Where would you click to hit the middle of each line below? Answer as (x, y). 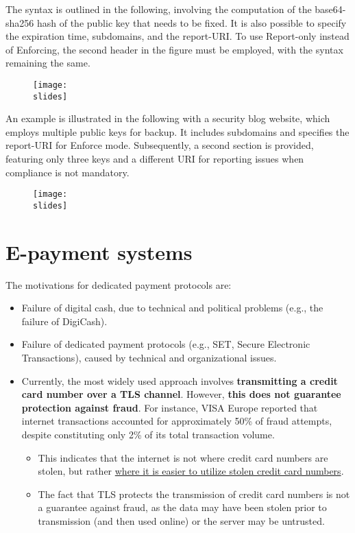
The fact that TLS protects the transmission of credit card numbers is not (194, 494)
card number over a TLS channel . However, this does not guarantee (181, 394)
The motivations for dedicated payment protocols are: (119, 284)
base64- (330, 9)
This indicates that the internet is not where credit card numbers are (183, 457)
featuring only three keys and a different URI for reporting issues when (155, 159)
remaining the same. (48, 63)
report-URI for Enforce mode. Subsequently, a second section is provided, (160, 145)
